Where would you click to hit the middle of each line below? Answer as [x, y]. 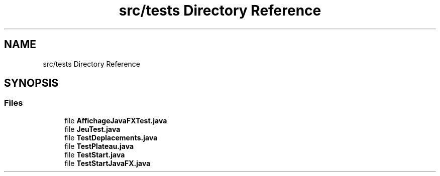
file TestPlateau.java [99, 146]
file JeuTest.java [92, 129]
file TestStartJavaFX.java [107, 163]
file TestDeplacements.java [111, 137]
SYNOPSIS [31, 83]
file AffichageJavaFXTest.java [116, 120]
